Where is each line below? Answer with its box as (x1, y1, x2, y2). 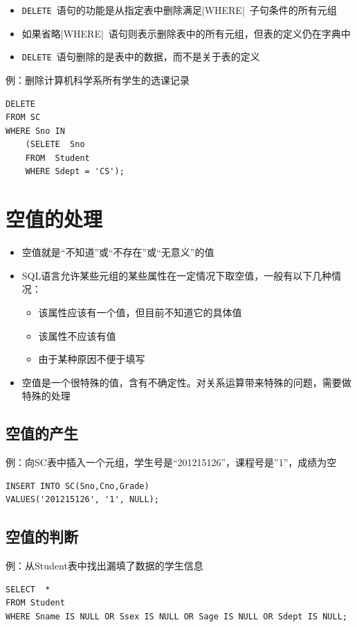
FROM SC (6, 112, 41, 123)
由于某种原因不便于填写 (38, 352, 145, 366)
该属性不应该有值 (38, 328, 116, 343)
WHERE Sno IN (6, 126, 65, 136)
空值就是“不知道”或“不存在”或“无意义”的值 (21, 245, 214, 259)
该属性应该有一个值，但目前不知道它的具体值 (38, 304, 242, 319)
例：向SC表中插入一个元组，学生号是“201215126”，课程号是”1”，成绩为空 (6, 455, 337, 470)
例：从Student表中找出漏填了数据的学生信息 (6, 558, 203, 573)
